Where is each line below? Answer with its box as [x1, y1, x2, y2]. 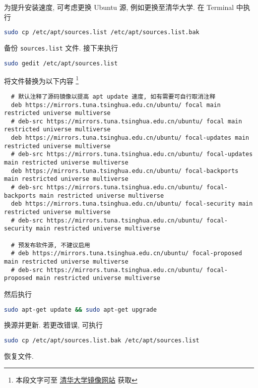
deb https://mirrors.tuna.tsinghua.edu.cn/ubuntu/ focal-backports [11, 167, 239, 174]
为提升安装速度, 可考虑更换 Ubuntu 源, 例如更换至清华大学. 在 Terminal [4, 2, 234, 12]
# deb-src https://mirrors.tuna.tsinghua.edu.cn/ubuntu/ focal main [11, 117, 242, 125]
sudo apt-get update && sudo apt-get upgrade [4, 306, 157, 313]
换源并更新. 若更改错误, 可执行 [4, 320, 103, 330]
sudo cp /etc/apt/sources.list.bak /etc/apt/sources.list [4, 337, 199, 344]
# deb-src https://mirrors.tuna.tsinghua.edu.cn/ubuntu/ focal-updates [11, 151, 253, 158]
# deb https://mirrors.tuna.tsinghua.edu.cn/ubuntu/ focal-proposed [11, 250, 242, 257]
